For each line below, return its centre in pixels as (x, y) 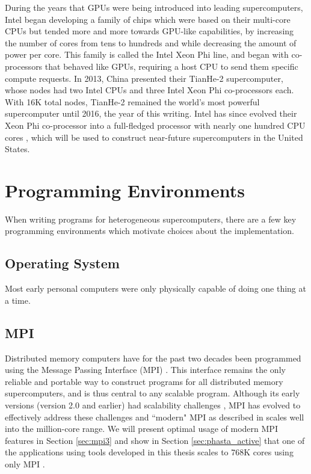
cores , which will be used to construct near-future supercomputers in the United (154, 137)
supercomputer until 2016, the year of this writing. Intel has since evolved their (151, 113)
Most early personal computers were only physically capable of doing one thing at (155, 288)
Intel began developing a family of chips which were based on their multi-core (148, 19)
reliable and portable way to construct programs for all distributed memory (144, 381)
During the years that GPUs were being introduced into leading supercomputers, (154, 7)
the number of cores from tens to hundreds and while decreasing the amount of (151, 42)
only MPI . (25, 463)
